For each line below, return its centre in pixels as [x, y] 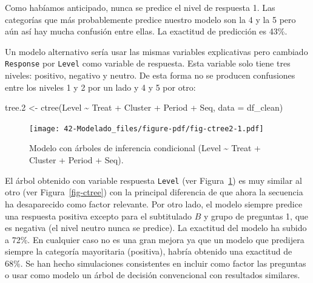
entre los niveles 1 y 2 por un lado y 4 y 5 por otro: [100, 87]
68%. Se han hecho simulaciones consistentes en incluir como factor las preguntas [156, 263]
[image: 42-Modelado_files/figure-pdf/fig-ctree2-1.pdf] [146, 128]
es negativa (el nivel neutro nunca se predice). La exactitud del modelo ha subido [156, 228]
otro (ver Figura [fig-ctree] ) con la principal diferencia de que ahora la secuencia [154, 192]
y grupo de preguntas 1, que [256, 216]
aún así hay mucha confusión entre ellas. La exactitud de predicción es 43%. [146, 31]
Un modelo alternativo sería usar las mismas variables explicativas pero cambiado [156, 51]
